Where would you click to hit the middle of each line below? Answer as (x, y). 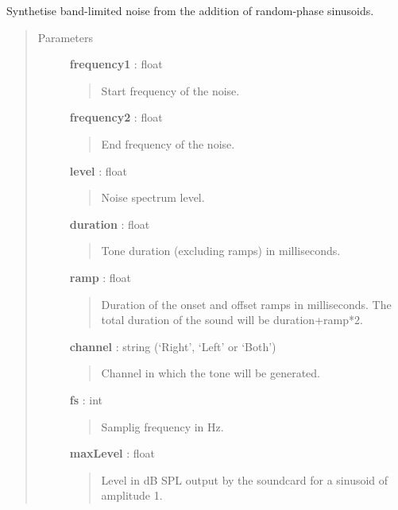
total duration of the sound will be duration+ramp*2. (232, 320)
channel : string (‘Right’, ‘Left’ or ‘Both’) (173, 346)
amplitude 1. (132, 495)
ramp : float (100, 277)
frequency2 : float (116, 117)
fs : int (86, 399)
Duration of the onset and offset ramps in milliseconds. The (246, 304)
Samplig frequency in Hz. (162, 426)
